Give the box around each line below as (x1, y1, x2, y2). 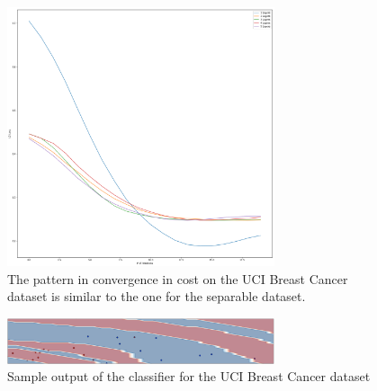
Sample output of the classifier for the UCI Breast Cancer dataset (7, 367, 371, 386)
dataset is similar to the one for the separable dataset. (7, 287, 306, 306)
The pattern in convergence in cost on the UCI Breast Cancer (7, 269, 348, 288)
